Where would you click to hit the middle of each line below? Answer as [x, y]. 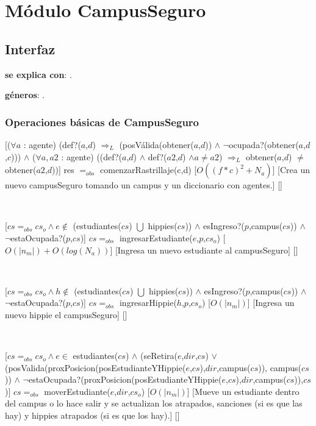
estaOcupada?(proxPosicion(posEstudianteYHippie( [125, 379]
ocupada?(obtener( [264, 144]
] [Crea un [291, 170]
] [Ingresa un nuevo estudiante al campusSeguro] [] [204, 250]
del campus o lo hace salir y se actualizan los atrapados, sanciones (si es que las [154, 403]
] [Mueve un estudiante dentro [243, 391]
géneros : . [25, 95]
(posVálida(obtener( [156, 144]
